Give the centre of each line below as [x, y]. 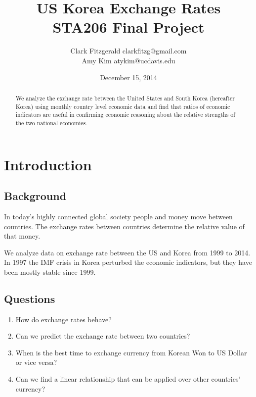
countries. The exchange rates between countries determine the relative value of [124, 226]
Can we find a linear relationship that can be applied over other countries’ [128, 379]
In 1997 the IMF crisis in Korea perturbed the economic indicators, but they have [128, 262]
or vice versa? [36, 362]
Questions [30, 298]
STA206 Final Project [128, 27]
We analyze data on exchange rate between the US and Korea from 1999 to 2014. [127, 252]
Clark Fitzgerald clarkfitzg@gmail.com [128, 51]
